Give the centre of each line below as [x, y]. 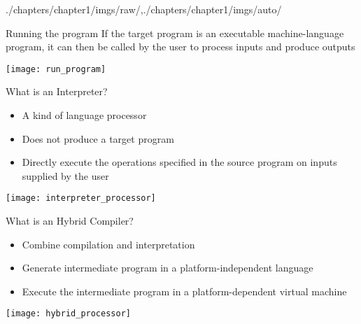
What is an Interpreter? [57, 91]
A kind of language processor [84, 115]
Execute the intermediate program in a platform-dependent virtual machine [184, 291]
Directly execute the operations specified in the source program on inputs [179, 162]
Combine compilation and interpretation [108, 244]
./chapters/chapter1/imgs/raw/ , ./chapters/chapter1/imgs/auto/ [144, 9]
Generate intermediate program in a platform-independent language [168, 268]
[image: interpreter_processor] [81, 198]
